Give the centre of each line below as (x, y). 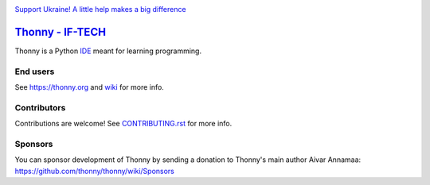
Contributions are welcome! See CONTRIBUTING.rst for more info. (123, 124)
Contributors (40, 107)
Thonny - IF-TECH (61, 32)
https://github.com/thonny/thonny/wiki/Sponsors (94, 171)
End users (35, 71)
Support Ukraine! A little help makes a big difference (100, 9)
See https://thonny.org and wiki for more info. (90, 87)
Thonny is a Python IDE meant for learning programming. (108, 51)
